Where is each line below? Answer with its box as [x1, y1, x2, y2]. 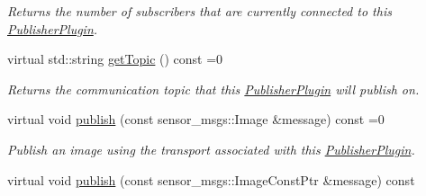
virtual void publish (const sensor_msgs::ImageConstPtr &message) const [7, 170, 415, 189]
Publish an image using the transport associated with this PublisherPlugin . [7, 139, 415, 158]
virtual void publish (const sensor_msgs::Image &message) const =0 [7, 110, 385, 129]
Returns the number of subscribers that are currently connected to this [7, 2, 392, 20]
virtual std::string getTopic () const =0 [7, 49, 223, 68]
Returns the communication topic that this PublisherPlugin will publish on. [7, 79, 420, 98]
